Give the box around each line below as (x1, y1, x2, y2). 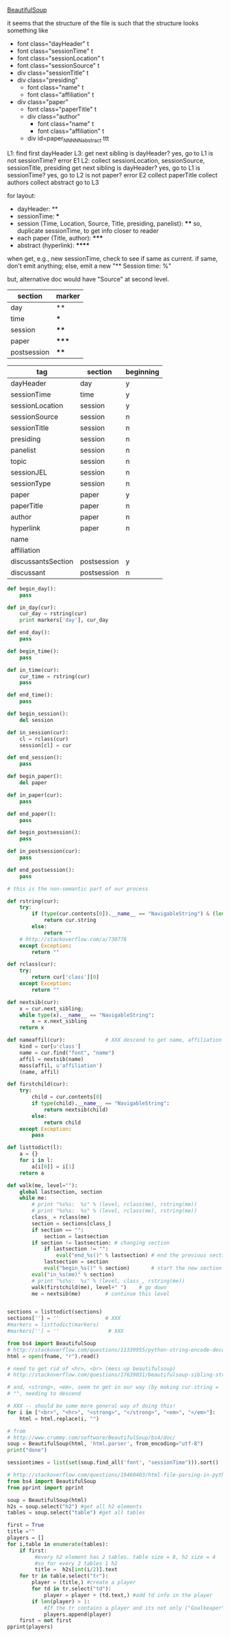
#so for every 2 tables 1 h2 (34, 1560, 118, 1567)
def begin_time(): (7, 647, 60, 655)
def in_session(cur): (7, 729, 69, 736)
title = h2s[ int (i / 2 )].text (34, 1566, 118, 1573)
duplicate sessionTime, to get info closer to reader (16, 226, 159, 235)
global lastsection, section (19, 1188, 103, 1195)
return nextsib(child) (43, 1106, 109, 1113)
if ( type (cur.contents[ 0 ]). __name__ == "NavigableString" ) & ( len (31, 910, 225, 917)
